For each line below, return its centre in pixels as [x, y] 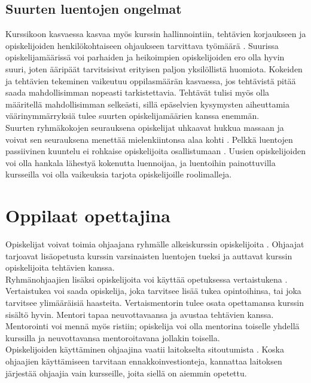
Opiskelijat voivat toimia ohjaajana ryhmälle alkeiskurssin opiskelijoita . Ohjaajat [155, 244]
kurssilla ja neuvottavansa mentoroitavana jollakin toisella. [113, 337]
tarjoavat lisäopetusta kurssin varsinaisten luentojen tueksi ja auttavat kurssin [149, 255]
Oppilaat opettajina [88, 215]
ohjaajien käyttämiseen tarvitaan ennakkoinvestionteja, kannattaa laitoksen [144, 361]
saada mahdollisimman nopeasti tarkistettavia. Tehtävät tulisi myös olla [138, 92]
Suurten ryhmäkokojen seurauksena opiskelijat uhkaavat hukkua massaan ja [145, 127]
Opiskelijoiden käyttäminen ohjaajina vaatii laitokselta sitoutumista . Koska [145, 349]
